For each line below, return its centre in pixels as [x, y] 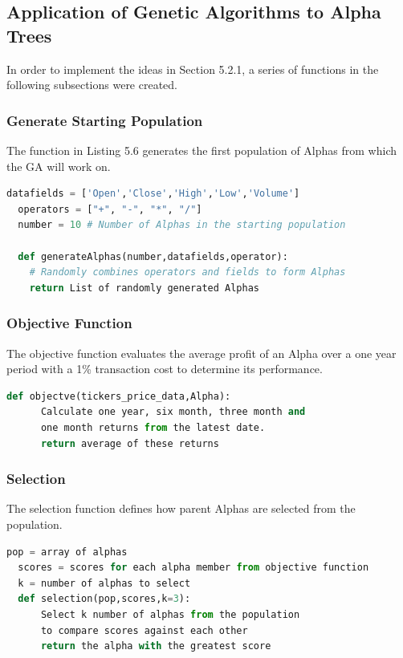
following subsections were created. [92, 85]
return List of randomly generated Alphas [144, 288]
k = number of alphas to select [104, 583]
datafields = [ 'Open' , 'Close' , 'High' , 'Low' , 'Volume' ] [153, 194]
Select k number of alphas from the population [170, 614]
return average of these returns [130, 443]
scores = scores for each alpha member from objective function [193, 568]
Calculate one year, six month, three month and [173, 412]
